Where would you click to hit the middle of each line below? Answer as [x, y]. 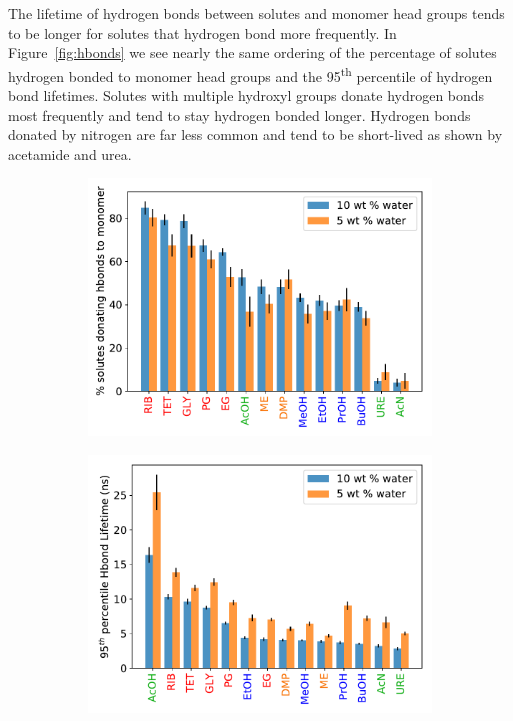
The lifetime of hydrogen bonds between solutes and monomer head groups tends [256, 13]
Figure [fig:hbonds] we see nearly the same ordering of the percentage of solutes [252, 52]
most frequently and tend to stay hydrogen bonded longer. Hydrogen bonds [239, 114]
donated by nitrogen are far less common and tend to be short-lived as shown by [255, 134]
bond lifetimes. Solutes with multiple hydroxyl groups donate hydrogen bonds [246, 95]
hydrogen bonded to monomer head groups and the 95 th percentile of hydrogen [250, 74]
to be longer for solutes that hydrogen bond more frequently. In [202, 32]
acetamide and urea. [70, 153]
